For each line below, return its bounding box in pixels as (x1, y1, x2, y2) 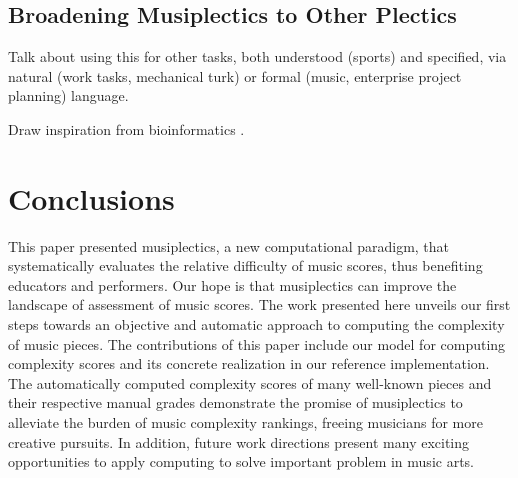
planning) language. (8, 85, 129, 106)
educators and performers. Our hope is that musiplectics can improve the (8, 274, 457, 295)
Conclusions (8, 177, 175, 218)
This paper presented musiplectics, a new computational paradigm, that (8, 235, 450, 256)
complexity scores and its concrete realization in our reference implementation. (8, 353, 490, 374)
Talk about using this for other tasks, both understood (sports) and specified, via (8, 46, 507, 67)
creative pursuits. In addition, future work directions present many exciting (8, 431, 470, 452)
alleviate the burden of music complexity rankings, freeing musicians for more (8, 412, 483, 433)
